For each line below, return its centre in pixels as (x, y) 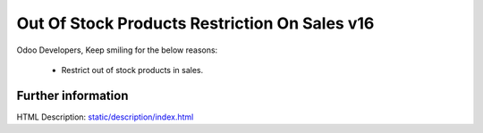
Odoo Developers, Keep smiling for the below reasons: (117, 50)
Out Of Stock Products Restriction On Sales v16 (195, 23)
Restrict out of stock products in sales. (132, 70)
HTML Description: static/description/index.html (105, 117)
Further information (72, 95)
